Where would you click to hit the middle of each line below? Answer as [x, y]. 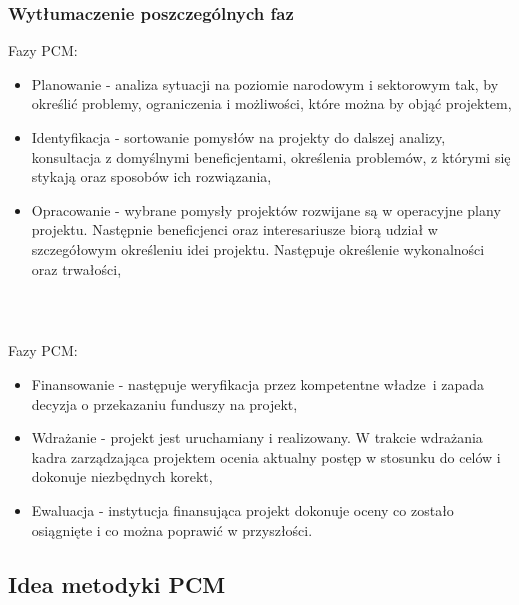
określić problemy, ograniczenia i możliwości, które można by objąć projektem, [271, 103]
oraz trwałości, [76, 268]
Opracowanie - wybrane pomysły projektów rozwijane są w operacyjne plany [266, 209]
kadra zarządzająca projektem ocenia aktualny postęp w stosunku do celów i [266, 456]
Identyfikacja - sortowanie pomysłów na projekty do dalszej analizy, [238, 137]
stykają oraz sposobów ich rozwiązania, [151, 176]
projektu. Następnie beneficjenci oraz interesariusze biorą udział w [234, 229]
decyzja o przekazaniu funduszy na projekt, [164, 403]
